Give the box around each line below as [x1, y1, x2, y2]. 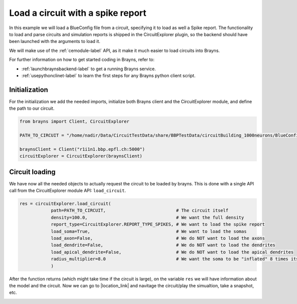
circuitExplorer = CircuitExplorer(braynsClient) [19, 153, 143, 159]
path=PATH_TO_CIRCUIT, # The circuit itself [50, 208, 229, 214]
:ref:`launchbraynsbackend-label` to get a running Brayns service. [21, 66, 156, 72]
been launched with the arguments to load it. [9, 39, 100, 44]
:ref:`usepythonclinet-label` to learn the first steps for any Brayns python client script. [21, 72, 196, 79]
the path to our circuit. [9, 105, 54, 111]
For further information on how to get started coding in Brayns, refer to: [9, 57, 155, 63]
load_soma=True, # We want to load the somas [50, 228, 247, 234]
